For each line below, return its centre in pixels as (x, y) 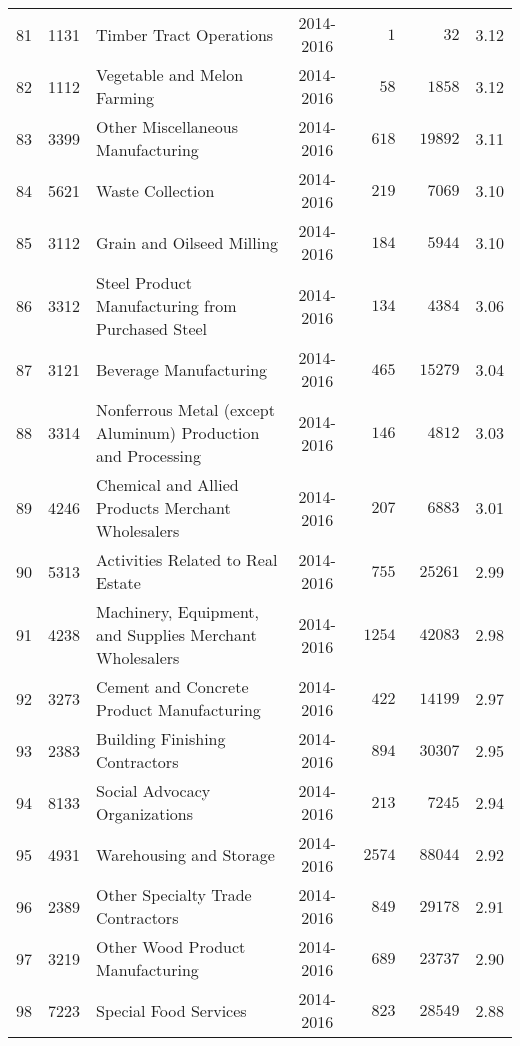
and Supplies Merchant (176, 634)
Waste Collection (155, 190)
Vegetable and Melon (170, 74)
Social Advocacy (153, 790)
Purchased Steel (152, 328)
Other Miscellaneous (167, 126)
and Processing (148, 455)
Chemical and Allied (167, 484)
